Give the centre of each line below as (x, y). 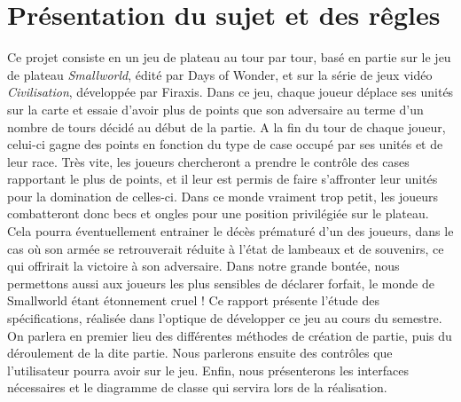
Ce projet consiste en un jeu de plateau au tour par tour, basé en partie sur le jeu (229, 57)
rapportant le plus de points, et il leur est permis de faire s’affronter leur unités (223, 179)
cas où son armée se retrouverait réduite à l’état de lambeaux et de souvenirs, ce (226, 248)
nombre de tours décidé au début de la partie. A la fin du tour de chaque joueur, (227, 126)
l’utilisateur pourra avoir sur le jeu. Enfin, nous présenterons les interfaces (208, 370)
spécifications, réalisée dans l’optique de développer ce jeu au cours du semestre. (225, 318)
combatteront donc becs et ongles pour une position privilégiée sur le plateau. (218, 213)
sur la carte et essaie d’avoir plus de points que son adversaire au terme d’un (215, 109)
